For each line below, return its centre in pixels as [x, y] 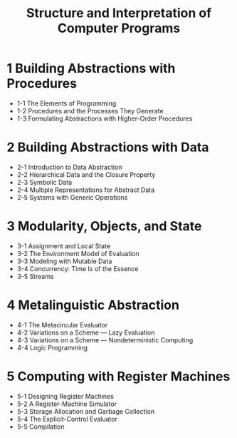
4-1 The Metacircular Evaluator [62, 325]
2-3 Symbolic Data [44, 182]
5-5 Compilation [41, 427]
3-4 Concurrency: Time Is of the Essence [78, 268]
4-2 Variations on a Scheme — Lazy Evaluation [86, 332]
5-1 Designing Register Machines [65, 396]
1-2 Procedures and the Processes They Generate [90, 111]
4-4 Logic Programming [52, 347]
